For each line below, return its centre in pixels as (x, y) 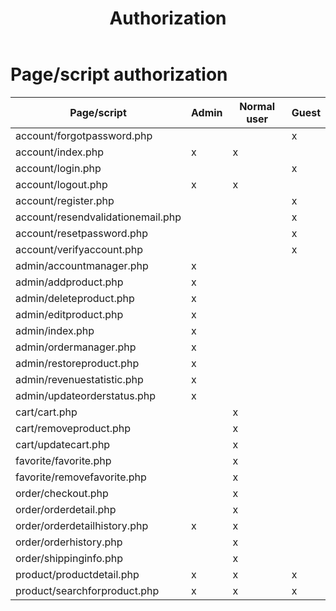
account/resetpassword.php (81, 233)
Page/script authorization (119, 74)
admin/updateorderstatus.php (86, 395)
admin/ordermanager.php (76, 347)
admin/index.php (55, 330)
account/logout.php (61, 184)
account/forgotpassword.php (84, 135)
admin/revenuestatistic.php (79, 379)
